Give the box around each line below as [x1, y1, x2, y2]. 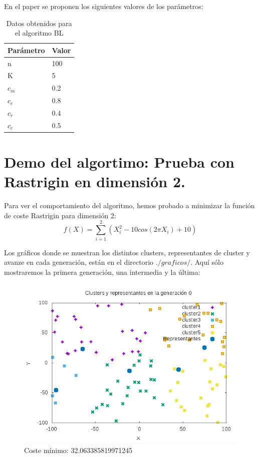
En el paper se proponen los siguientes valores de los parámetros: [4, 1, 203, 11]
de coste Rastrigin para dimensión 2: [4, 210, 116, 220]
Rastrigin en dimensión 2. [4, 171, 185, 192]
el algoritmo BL [15, 28, 64, 38]
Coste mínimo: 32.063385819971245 [24, 444, 133, 455]
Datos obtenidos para [6, 18, 72, 28]
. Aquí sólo [190, 257, 224, 267]
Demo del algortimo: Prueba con [4, 152, 234, 172]
